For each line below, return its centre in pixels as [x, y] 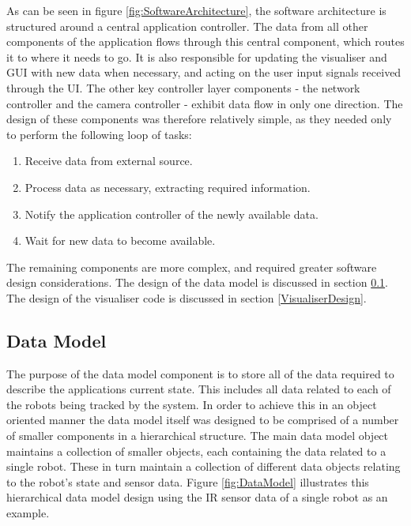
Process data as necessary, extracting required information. [168, 187]
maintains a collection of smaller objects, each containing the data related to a [196, 451]
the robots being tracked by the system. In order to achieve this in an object [192, 404]
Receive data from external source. [109, 161]
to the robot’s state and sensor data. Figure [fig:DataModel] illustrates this [188, 481]
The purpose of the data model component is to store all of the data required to [200, 373]
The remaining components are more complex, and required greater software [192, 267]
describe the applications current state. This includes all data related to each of [199, 389]
